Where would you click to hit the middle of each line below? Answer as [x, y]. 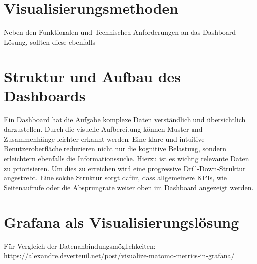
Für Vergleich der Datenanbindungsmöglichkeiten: [80, 245]
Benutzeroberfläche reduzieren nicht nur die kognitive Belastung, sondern [115, 148]
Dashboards [45, 95]
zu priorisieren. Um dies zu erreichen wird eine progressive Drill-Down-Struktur [125, 168]
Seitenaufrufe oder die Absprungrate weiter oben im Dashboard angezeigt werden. [129, 187]
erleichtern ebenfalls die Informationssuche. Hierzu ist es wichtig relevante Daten [127, 158]
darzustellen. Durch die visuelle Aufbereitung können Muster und [103, 129]
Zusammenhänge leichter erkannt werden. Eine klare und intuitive [104, 138]
